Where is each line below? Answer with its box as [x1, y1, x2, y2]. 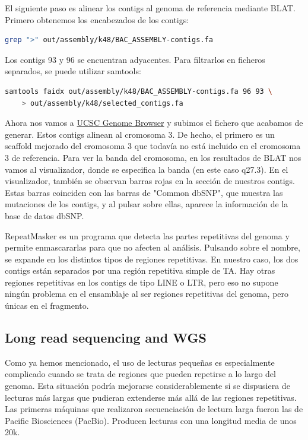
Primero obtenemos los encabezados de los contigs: [5, 13, 189, 26]
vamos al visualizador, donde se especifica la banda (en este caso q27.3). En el [5, 163, 288, 175]
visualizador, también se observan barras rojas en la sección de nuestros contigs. [5, 175, 295, 187]
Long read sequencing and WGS [5, 328, 207, 347]
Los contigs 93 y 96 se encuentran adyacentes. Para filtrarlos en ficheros [5, 53, 265, 65]
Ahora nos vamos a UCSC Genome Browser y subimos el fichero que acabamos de [5, 116, 303, 129]
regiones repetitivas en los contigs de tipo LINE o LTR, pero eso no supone [5, 276, 278, 288]
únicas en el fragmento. [5, 299, 89, 312]
